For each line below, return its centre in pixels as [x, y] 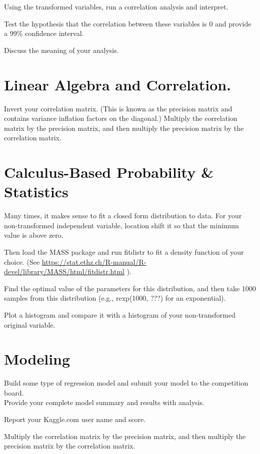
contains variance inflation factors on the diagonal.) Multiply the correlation [121, 118]
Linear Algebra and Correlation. [118, 84]
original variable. [30, 324]
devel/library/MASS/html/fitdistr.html [64, 271]
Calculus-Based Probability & [109, 172]
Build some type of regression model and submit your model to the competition [126, 383]
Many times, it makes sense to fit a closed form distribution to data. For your [123, 216]
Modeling [37, 359]
